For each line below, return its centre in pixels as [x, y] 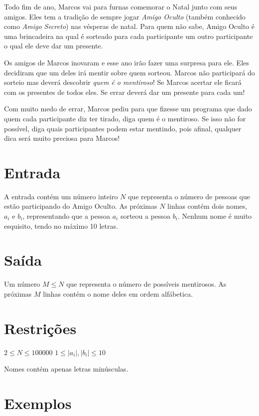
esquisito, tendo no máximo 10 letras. [61, 225]
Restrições [40, 328]
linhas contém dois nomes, [207, 206]
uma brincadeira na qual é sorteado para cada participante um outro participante [129, 36]
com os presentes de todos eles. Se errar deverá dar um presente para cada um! [125, 92]
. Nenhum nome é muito [215, 216]
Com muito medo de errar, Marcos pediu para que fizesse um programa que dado [128, 109]
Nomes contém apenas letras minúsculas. [66, 369]
